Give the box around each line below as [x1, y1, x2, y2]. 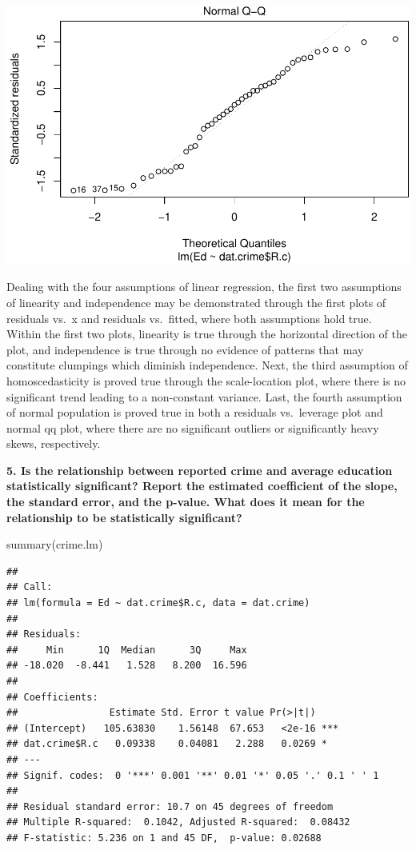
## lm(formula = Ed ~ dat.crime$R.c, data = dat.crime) [6, 597, 310, 609]
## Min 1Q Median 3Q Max [6, 644, 247, 656]
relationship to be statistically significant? [6, 509, 242, 525]
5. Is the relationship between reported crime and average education [6, 461, 393, 478]
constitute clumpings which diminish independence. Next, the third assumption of [6, 357, 408, 373]
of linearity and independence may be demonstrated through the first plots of [6, 293, 386, 310]
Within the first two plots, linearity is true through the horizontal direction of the [6, 325, 408, 342]
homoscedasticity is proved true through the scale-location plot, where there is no [6, 372, 406, 389]
